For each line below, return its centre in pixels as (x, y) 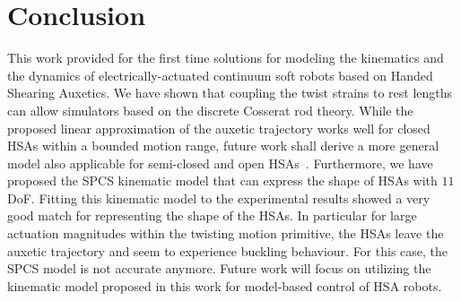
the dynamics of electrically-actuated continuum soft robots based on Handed (220, 75)
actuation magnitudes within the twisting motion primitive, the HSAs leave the (226, 233)
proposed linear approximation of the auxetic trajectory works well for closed (219, 128)
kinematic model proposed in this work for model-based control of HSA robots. (225, 285)
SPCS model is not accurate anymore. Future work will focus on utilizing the (219, 268)
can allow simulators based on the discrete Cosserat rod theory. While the (210, 110)
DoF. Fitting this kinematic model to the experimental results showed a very (219, 198)
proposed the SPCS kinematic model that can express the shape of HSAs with (222, 181)
